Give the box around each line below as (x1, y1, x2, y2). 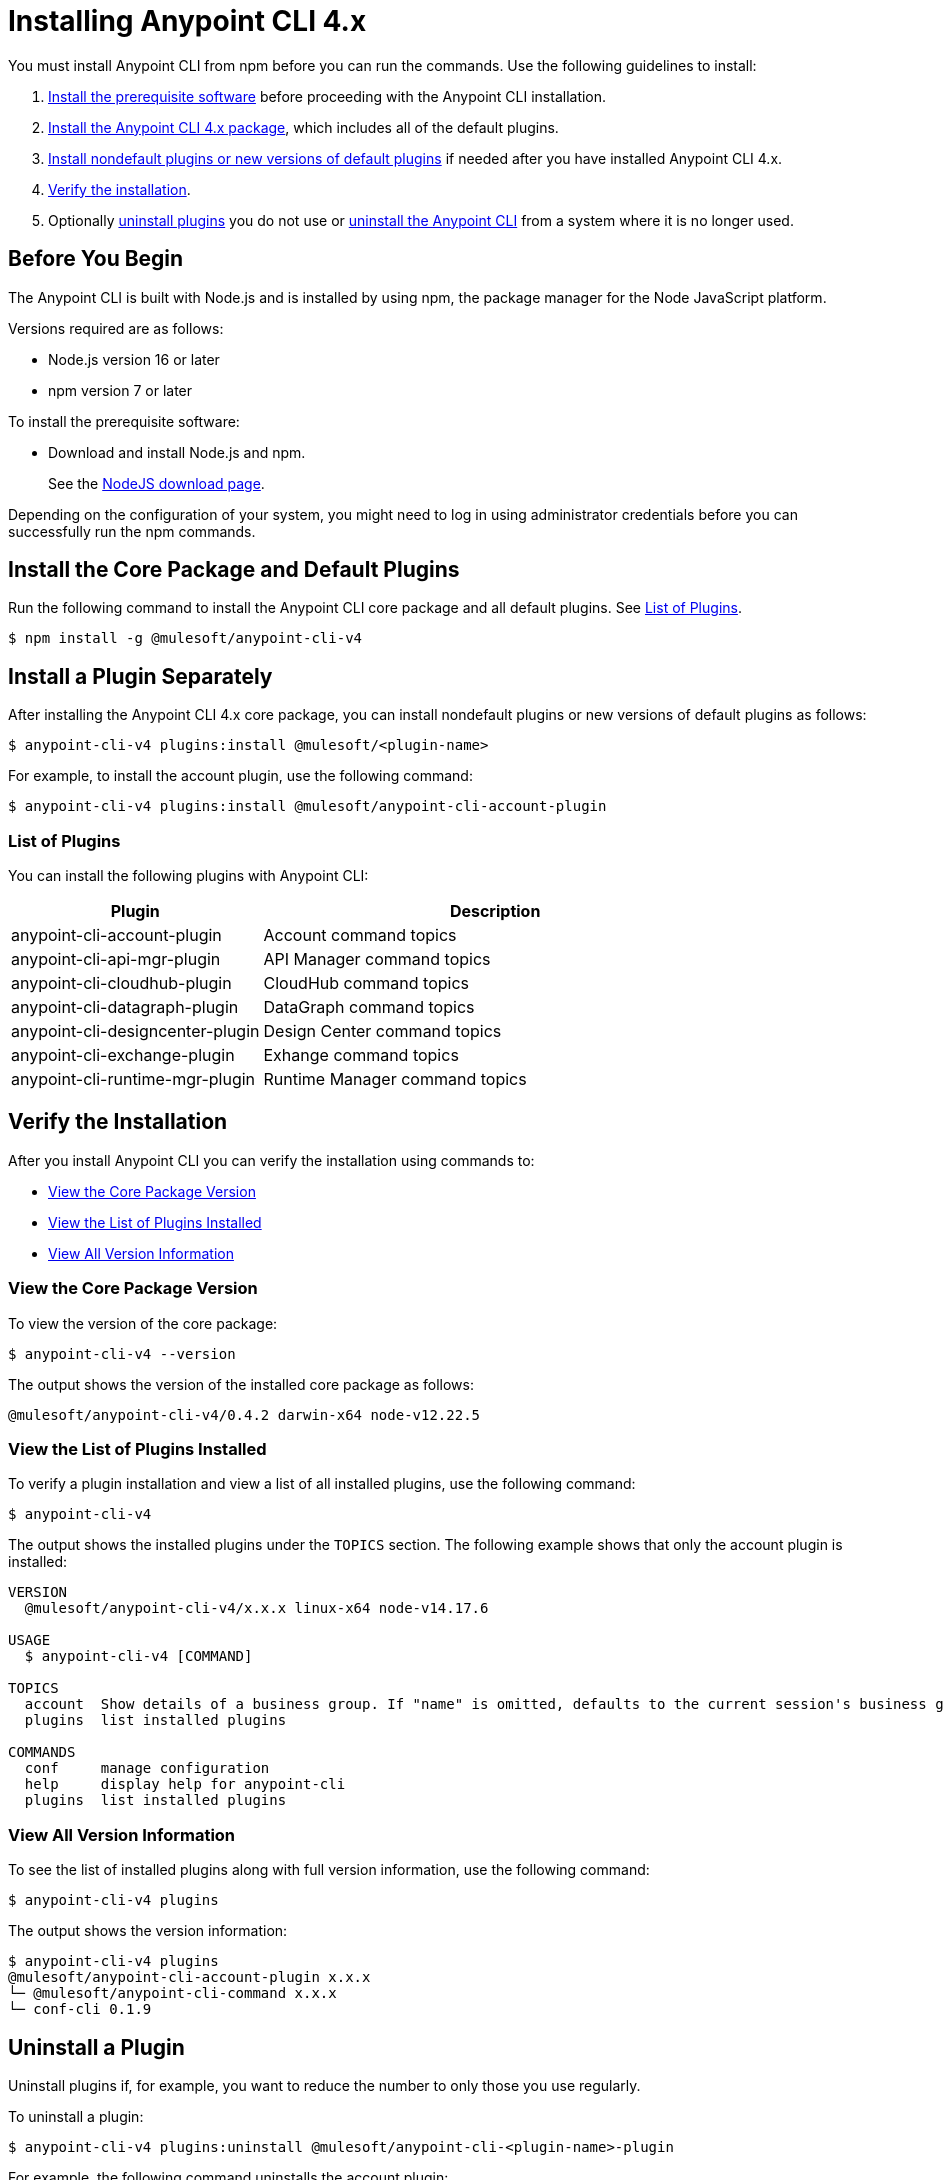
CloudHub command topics (263, 973, 469, 994)
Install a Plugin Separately (8, 663, 273, 689)
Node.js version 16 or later (48, 350, 220, 368)
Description (449, 901, 541, 922)
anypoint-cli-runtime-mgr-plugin (11, 1069, 256, 1090)
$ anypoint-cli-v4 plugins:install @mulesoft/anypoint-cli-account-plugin (8, 798, 607, 815)
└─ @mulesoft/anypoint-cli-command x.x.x (8, 1985, 337, 2002)
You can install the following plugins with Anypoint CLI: (8, 867, 369, 885)
